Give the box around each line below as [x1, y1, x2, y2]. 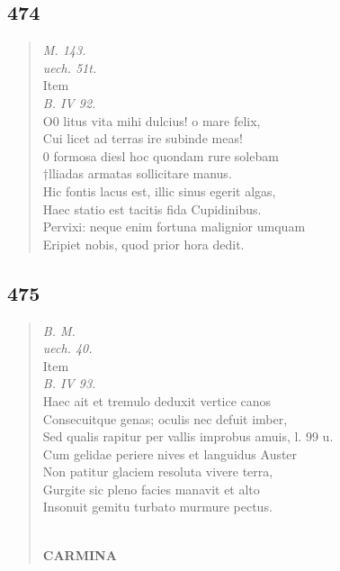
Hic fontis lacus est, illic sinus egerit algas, [42, 181, 276, 200]
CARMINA [42, 545, 117, 564]
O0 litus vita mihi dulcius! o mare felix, [42, 111, 261, 130]
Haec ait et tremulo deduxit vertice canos [42, 391, 272, 410]
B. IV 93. [42, 374, 96, 393]
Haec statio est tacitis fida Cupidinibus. [42, 199, 262, 218]
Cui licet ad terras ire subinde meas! [42, 129, 243, 148]
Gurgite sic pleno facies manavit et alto [42, 479, 260, 498]
